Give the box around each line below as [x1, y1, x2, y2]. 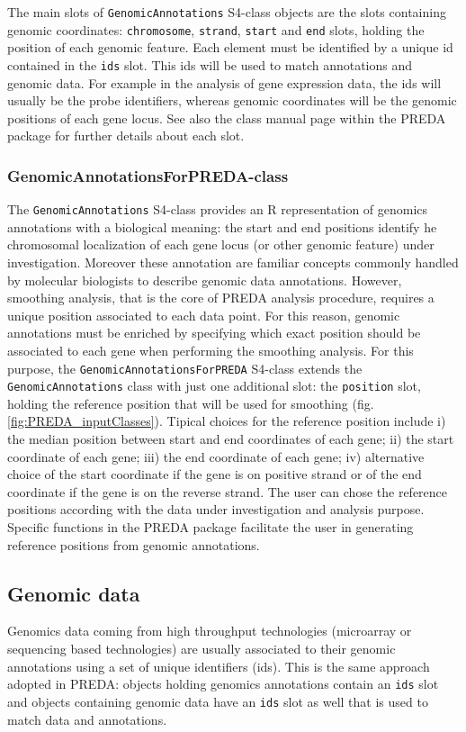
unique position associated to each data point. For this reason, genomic [7, 305, 400, 324]
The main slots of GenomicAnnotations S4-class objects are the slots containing [7, 3, 446, 21]
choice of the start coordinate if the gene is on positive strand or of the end [7, 465, 422, 483]
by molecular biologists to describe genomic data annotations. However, [7, 270, 402, 289]
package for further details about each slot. [7, 126, 245, 145]
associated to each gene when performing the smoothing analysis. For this [7, 340, 414, 359]
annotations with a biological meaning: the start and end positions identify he [7, 217, 437, 236]
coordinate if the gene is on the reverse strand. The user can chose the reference [7, 482, 448, 501]
